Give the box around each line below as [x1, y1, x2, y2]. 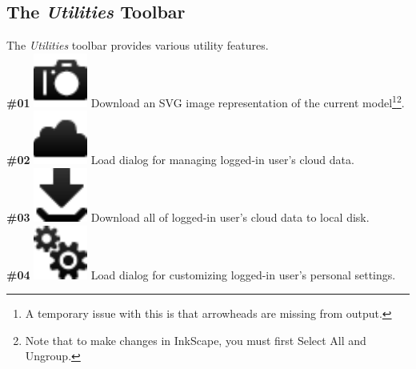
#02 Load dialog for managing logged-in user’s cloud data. [6, 151, 354, 168]
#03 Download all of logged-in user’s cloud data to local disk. [6, 208, 370, 225]
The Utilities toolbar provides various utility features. [6, 37, 269, 54]
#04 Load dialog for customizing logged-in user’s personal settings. [6, 266, 396, 283]
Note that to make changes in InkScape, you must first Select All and [25, 331, 366, 348]
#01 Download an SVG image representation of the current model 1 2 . [6, 92, 405, 110]
